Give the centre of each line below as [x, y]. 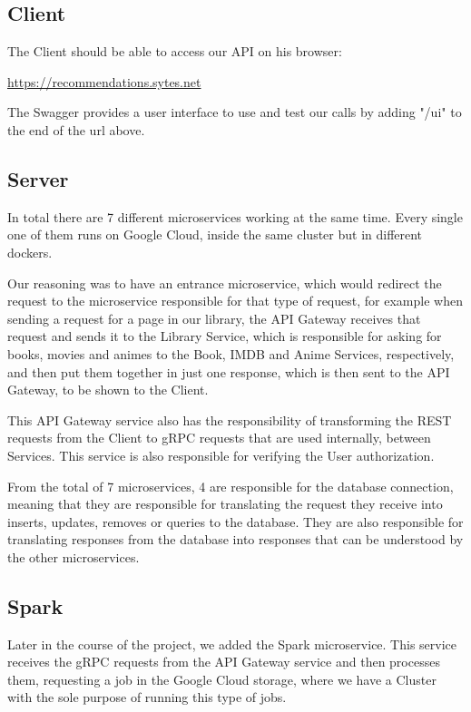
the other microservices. [74, 556]
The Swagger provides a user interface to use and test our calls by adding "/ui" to [235, 112]
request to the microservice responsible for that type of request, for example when [235, 301]
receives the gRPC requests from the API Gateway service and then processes [224, 662]
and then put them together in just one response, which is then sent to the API [229, 371]
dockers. [30, 252]
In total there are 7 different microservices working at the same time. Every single [235, 216]
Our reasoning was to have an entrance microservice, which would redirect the [225, 283]
